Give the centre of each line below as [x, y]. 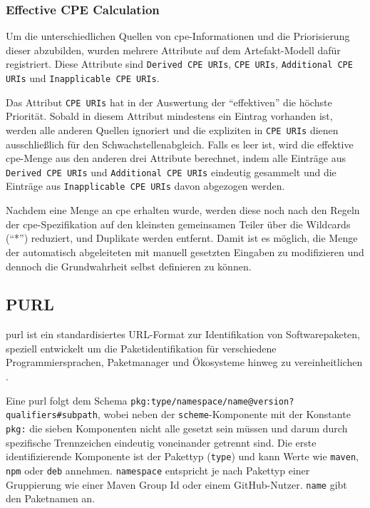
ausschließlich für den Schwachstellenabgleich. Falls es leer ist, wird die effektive [180, 144]
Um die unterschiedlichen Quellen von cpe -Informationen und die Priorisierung [178, 36]
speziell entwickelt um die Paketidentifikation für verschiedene [141, 348]
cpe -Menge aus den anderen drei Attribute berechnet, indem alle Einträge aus [176, 158]
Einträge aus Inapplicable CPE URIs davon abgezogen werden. [145, 186]
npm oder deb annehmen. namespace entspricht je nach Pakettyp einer [158, 470]
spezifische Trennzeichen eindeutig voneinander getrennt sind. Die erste [161, 442]
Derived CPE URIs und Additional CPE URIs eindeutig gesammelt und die [171, 172]
